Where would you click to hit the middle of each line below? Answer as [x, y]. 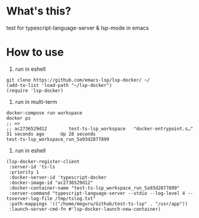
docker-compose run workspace [44, 113]
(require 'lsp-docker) [35, 91]
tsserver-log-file [29, 198]
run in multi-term [36, 101]
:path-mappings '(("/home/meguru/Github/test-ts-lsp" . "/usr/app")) [98, 204]
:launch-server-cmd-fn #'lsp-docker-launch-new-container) [85, 209]
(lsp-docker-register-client [43, 161]
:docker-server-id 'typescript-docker [58, 177]
